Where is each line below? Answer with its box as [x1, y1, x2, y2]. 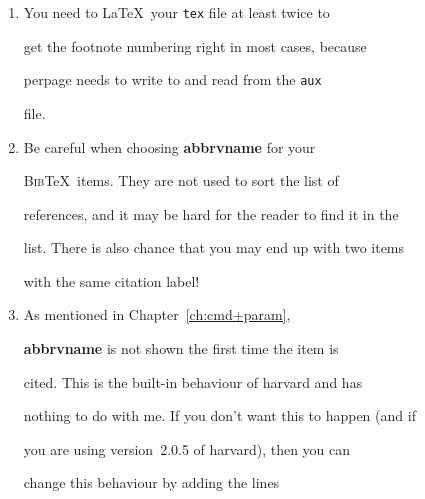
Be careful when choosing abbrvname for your [23, 136, 316, 157]
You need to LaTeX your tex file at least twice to [23, 2, 330, 22]
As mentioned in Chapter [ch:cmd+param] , [23, 304, 291, 325]
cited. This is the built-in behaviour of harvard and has [23, 371, 363, 392]
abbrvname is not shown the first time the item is [23, 338, 339, 359]
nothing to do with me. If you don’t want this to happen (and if [23, 405, 416, 426]
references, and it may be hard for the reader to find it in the [23, 203, 399, 224]
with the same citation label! [23, 270, 200, 291]
